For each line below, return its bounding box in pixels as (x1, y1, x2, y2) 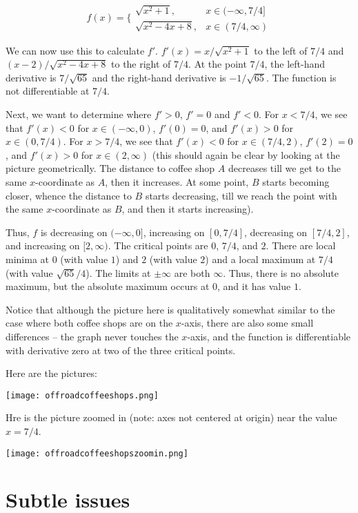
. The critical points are (108, 238, 208, 253)
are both (174, 265, 210, 280)
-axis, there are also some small (181, 316, 314, 330)
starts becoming (262, 175, 330, 189)
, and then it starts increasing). (121, 202, 254, 216)
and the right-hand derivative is (92, 70, 226, 84)
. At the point (188, 57, 247, 71)
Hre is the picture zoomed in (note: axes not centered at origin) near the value (6, 410, 337, 425)
